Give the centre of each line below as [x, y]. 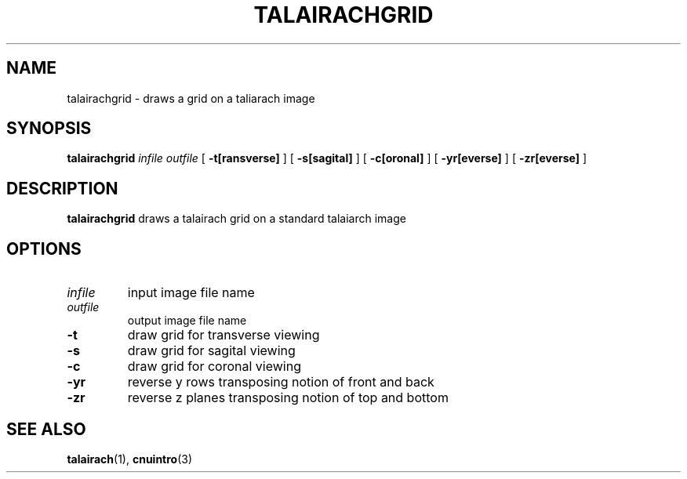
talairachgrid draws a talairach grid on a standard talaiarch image [236, 219]
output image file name [187, 321]
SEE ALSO [46, 429]
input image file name [191, 293]
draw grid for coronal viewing [214, 367]
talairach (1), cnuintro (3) [130, 459]
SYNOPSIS [49, 129]
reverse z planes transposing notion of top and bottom [288, 398]
